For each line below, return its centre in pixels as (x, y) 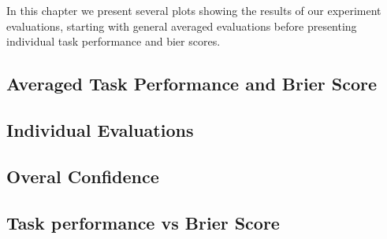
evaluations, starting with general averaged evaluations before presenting (182, 26)
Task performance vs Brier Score (143, 222)
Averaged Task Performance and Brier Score (192, 84)
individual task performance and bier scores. (113, 41)
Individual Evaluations (100, 129)
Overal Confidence (83, 176)
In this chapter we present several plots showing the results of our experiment (194, 10)
